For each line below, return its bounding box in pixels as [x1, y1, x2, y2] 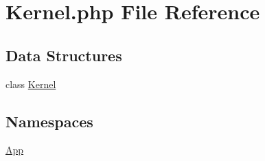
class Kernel [5, 76, 56, 91]
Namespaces [5, 110, 93, 131]
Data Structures [5, 44, 122, 65]
